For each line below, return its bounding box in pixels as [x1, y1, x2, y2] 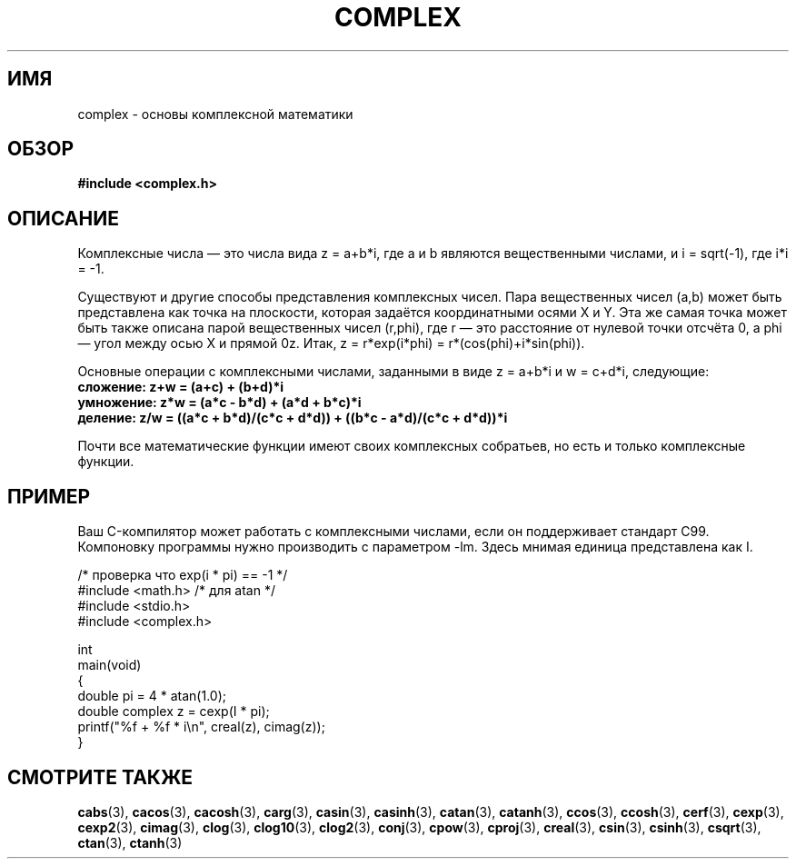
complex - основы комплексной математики [77, 105, 353, 122]
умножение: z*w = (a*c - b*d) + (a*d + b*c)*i [77, 394, 362, 411]
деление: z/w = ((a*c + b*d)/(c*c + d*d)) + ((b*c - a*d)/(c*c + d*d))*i [77, 410, 508, 426]
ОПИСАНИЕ [7, 206, 119, 230]
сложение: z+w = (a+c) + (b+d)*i [77, 379, 284, 395]
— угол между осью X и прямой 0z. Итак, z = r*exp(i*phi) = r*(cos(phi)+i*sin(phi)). [77, 335, 585, 352]
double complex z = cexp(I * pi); [77, 703, 270, 720]
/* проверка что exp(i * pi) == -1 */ [77, 567, 288, 583]
